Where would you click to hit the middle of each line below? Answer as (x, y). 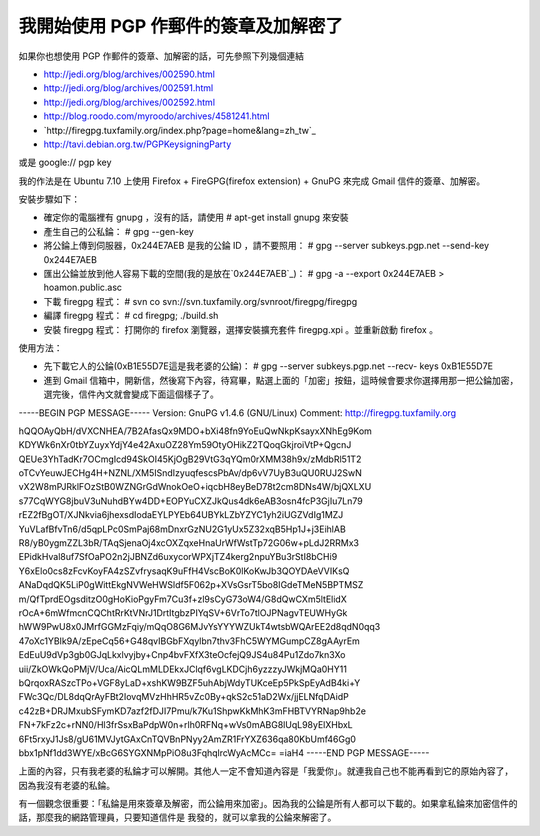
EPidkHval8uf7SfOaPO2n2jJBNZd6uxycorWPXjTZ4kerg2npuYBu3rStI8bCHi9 (178, 557)
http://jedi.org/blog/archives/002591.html (128, 88)
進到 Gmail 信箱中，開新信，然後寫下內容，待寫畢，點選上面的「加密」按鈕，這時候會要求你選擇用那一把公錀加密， (281, 380)
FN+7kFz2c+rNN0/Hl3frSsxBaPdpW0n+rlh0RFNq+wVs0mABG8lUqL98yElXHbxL (186, 725)
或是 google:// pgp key (65, 162)
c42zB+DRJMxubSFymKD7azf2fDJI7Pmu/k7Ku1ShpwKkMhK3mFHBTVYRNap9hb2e (192, 711)
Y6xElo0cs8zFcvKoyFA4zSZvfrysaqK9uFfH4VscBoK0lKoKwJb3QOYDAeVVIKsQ (184, 571)
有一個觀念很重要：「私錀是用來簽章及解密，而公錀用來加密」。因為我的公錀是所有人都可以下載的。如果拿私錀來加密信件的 (268, 804)
